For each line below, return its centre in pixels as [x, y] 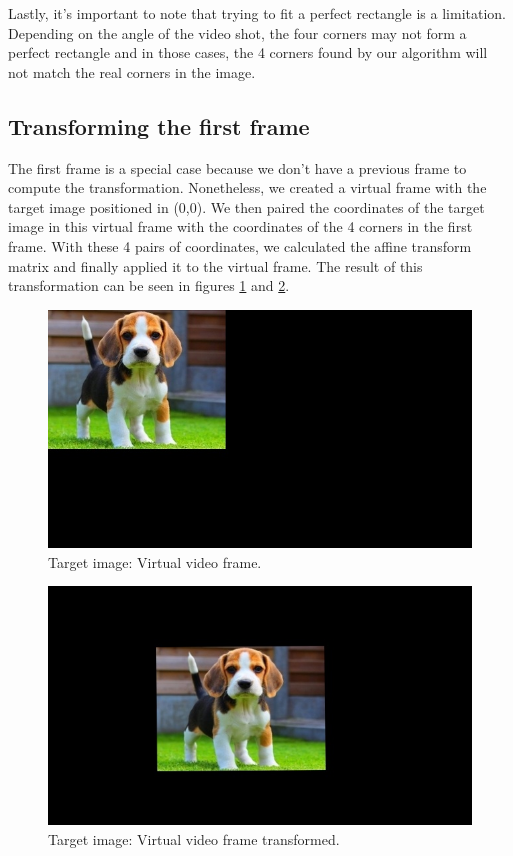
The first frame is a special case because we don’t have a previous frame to [237, 167]
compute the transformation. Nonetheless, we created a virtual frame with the [247, 187]
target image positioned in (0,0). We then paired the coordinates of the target [246, 206]
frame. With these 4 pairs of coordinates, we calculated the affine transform [240, 245]
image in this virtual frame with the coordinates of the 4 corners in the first [240, 226]
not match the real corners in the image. [132, 71]
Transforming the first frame [159, 125]
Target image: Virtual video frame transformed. [194, 838]
